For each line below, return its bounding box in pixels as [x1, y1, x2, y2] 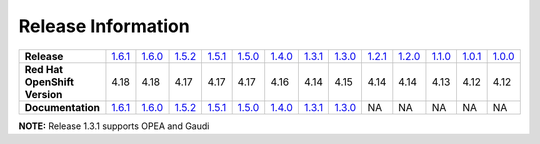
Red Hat [24, 62, 64, 76]
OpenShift [24, 75, 75, 89]
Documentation [24, 100, 100, 114]
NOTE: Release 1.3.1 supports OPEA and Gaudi [18, 120, 210, 132]
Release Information [18, 15, 190, 37]
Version [24, 87, 63, 101]
